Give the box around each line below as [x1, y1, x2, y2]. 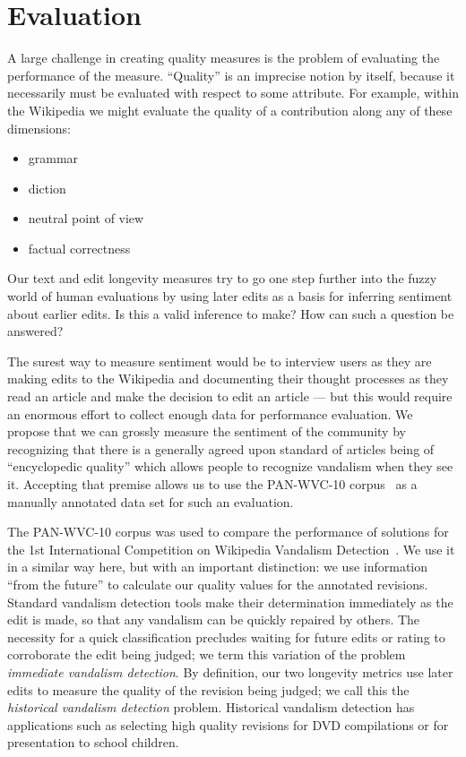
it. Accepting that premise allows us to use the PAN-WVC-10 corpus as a [7, 475, 418, 493]
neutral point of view [28, 209, 144, 228]
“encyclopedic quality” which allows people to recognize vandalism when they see [7, 457, 453, 476]
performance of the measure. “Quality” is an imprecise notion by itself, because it [7, 65, 455, 84]
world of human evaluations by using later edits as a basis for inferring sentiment [7, 287, 453, 305]
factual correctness [28, 238, 131, 257]
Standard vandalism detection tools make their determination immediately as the [7, 592, 453, 611]
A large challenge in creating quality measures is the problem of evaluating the [7, 48, 440, 67]
